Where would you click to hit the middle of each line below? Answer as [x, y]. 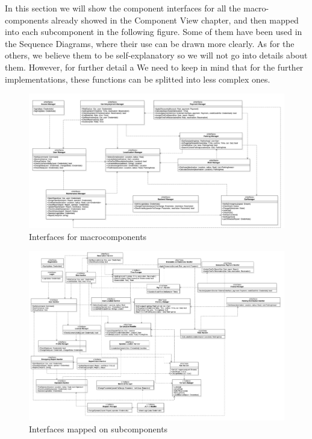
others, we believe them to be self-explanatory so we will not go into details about [156, 55]
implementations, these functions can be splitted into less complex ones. [138, 79]
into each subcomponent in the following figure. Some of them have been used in [154, 32]
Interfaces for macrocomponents [88, 236]
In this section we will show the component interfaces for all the [123, 8]
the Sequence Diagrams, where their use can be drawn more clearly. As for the [150, 43]
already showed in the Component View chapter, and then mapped [175, 20]
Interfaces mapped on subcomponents [98, 428]
